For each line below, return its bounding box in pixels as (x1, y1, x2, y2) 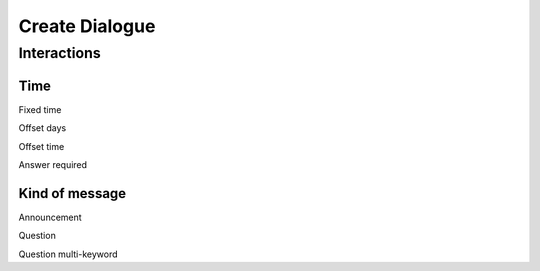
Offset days (18, 122, 67, 134)
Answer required (18, 158, 88, 170)
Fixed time (18, 103, 62, 115)
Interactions (18, 44, 102, 62)
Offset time (18, 140, 65, 152)
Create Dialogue (18, 15, 156, 37)
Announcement (18, 211, 82, 223)
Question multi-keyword (18, 248, 118, 260)
